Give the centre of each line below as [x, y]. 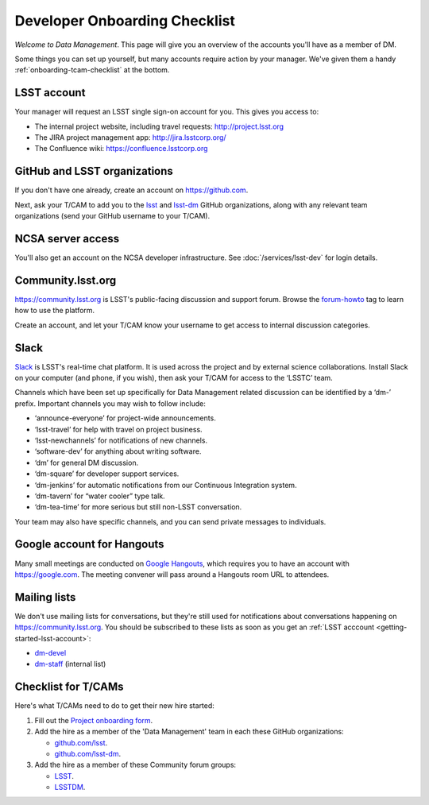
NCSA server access [67, 238]
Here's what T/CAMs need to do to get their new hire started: [114, 706]
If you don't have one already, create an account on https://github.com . [131, 190]
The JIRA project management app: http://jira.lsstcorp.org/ [130, 137]
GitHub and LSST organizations [94, 171]
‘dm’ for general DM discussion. [87, 462]
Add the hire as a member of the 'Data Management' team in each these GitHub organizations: [189, 732]
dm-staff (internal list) [70, 664]
